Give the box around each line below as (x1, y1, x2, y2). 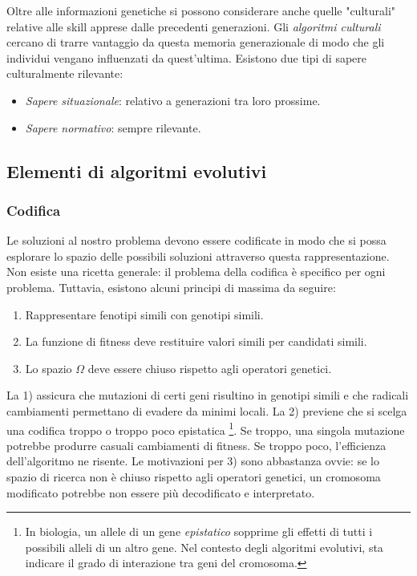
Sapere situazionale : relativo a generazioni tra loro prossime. (25, 91, 321, 108)
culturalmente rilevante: (6, 65, 123, 82)
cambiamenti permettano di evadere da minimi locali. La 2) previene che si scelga (6, 402, 407, 419)
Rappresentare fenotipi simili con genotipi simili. (25, 306, 264, 322)
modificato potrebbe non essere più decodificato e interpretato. (6, 484, 315, 501)
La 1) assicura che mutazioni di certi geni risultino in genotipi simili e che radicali (6, 387, 409, 404)
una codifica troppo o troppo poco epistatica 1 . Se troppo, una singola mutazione (6, 419, 405, 438)
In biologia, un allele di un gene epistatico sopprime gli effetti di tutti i (25, 523, 373, 540)
